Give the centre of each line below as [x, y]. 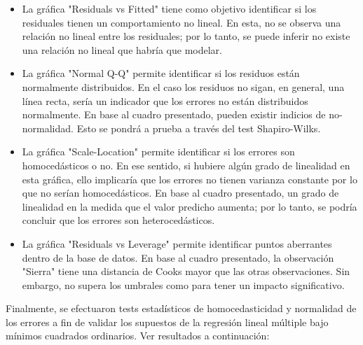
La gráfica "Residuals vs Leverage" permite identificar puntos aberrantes [177, 243]
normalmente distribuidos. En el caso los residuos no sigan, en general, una [183, 86]
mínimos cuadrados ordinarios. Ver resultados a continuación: [138, 336]
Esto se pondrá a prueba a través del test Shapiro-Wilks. [199, 128]
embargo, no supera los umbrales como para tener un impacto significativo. [183, 284]
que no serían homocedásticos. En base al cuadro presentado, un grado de [180, 193]
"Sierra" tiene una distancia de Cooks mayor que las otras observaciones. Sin [186, 271]
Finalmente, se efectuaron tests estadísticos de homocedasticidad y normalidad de [181, 308]
